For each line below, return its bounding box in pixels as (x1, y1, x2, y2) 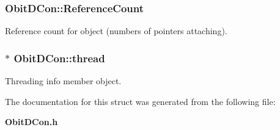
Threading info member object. (5, 74, 122, 87)
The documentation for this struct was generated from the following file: (5, 95, 276, 107)
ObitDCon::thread (13, 50, 105, 65)
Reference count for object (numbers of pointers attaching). (5, 24, 227, 37)
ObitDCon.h (5, 115, 58, 128)
